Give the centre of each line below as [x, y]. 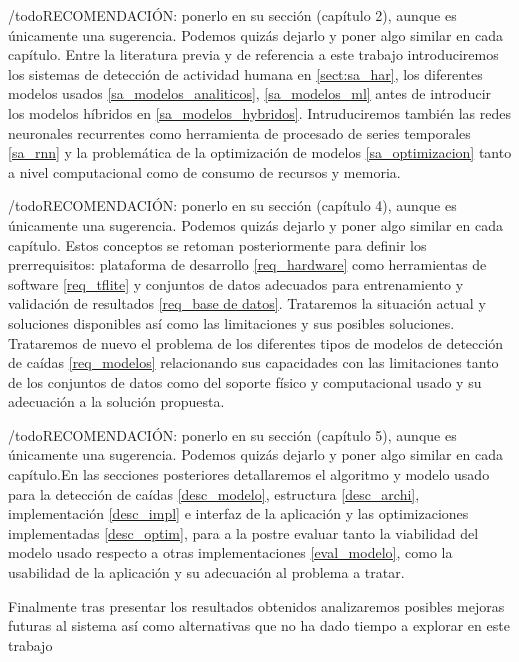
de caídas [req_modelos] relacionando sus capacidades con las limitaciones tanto [253, 362]
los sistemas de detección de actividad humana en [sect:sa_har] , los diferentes [245, 73]
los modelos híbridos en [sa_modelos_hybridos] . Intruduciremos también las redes [259, 112]
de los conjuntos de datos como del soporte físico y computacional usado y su [245, 381]
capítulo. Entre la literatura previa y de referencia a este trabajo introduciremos [253, 54]
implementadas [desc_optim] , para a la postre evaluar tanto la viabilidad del [243, 532]
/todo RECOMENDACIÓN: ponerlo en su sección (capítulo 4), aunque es [232, 205]
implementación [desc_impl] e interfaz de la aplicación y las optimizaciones [238, 513]
